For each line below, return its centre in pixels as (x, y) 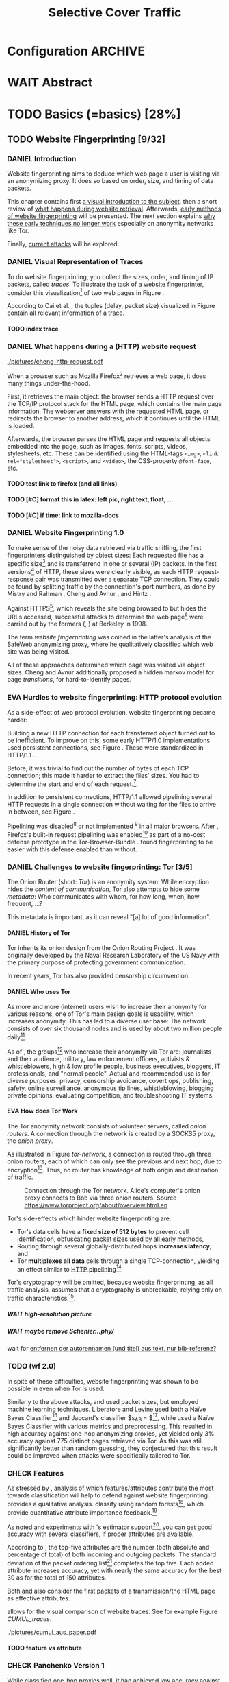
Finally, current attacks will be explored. (63, 244)
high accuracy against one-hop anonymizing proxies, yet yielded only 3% (111, 1434)
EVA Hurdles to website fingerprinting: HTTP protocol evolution (114, 698)
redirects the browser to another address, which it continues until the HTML (114, 418)
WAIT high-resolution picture (50, 1314)
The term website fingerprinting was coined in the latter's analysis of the (109, 637)
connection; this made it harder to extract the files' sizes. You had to (103, 775)
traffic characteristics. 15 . (42, 1298)
